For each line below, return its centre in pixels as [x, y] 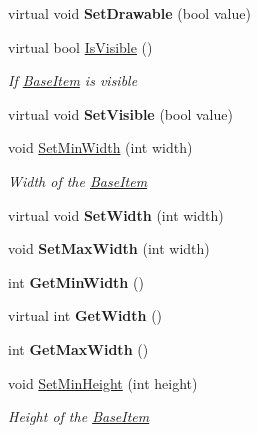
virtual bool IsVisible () [80, 46]
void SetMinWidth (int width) [100, 147]
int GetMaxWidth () [78, 348]
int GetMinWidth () [76, 281]
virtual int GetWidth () [85, 315]
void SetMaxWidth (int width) [109, 248]
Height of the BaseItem [79, 416]
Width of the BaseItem [78, 180]
